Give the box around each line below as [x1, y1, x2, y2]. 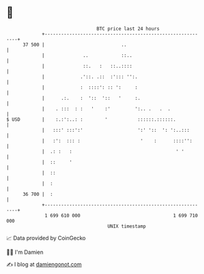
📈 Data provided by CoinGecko [6, 234, 86, 242]
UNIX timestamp [107, 223, 147, 229]
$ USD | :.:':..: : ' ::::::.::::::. [6, 116, 176, 123]
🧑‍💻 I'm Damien [6, 248, 44, 256]
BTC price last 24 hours [97, 26, 160, 32]
